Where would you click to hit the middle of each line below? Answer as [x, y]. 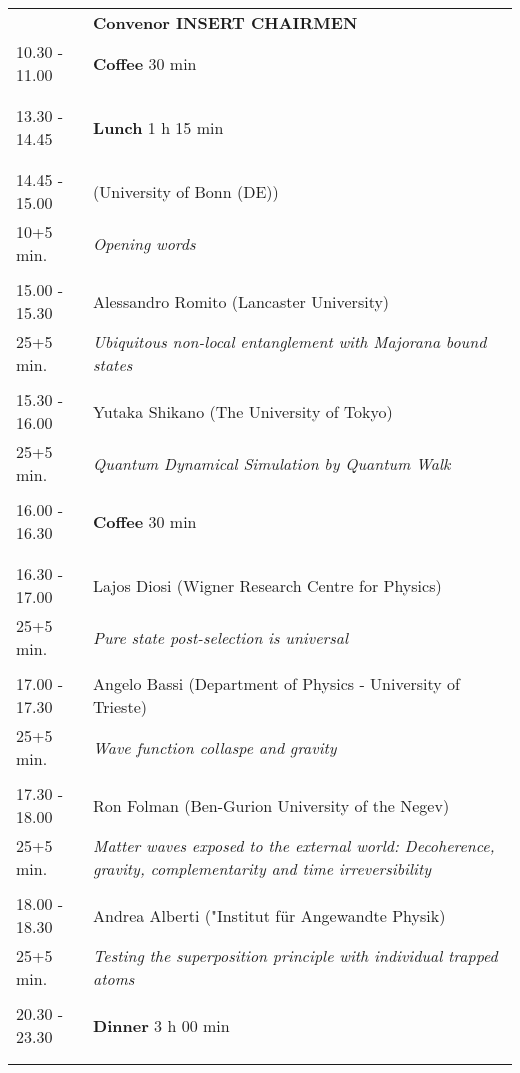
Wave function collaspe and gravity [215, 747]
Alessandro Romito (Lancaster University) [241, 301]
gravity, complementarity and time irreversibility [262, 868]
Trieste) [120, 706]
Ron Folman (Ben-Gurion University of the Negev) [271, 805]
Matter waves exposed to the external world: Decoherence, [294, 845]
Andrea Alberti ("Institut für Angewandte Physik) [269, 915]
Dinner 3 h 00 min [161, 1025]
